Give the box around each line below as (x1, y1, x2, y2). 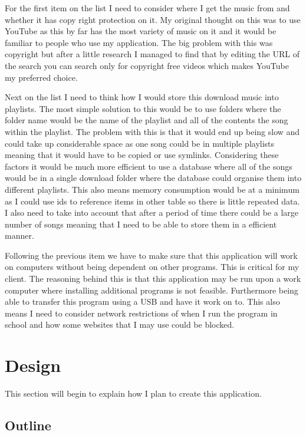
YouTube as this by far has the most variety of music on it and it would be (5, 25, 277, 37)
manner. (5, 229, 34, 242)
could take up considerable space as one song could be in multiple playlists (5, 137, 275, 149)
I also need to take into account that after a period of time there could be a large (5, 206, 298, 219)
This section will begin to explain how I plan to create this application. (5, 387, 262, 400)
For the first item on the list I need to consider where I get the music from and (5, 2, 290, 14)
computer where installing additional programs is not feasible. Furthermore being (5, 284, 298, 296)
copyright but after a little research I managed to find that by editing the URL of (5, 48, 300, 60)
